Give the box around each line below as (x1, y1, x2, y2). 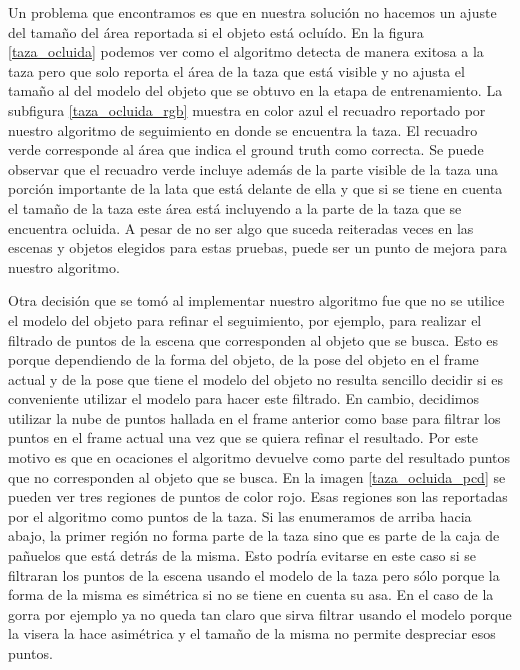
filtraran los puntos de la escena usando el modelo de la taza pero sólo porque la (8, 564, 500, 585)
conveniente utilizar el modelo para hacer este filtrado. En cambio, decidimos (8, 388, 480, 409)
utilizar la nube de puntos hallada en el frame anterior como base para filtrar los (8, 407, 501, 428)
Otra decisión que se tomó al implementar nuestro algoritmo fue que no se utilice (8, 290, 505, 311)
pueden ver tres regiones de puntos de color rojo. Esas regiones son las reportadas (8, 486, 508, 507)
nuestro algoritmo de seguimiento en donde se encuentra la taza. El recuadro (8, 119, 478, 140)
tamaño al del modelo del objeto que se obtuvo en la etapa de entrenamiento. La (8, 80, 503, 101)
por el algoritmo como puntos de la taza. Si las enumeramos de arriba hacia (8, 505, 472, 526)
